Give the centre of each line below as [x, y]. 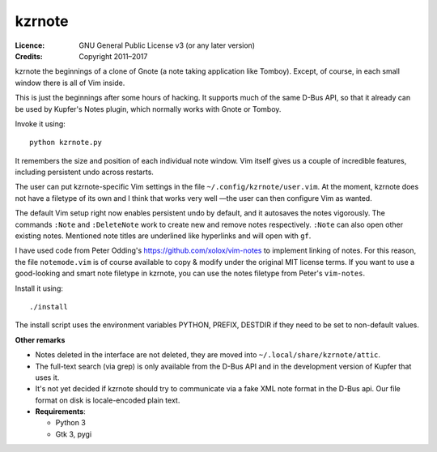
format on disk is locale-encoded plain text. [108, 400]
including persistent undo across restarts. [84, 172]
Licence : [30, 45]
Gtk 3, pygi [74, 434]
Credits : [29, 56]
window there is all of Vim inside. [70, 83]
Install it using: [39, 288]
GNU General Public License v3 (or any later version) [167, 45]
